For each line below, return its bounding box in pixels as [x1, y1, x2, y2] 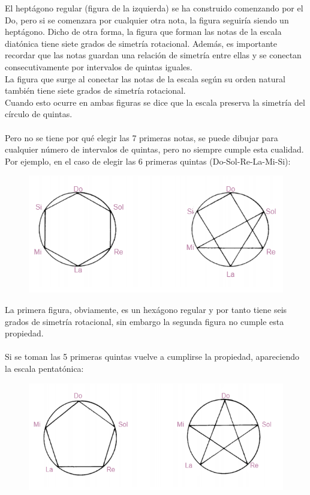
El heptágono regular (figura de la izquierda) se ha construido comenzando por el [5, 2, 303, 14]
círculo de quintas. [5, 108, 73, 120]
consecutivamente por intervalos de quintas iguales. [5, 60, 192, 73]
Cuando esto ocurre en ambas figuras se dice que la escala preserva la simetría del [5, 96, 305, 108]
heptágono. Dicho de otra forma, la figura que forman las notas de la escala [5, 25, 282, 38]
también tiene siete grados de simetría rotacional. [5, 84, 186, 97]
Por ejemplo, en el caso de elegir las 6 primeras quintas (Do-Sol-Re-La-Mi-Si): [5, 154, 291, 167]
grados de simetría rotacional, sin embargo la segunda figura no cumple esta [5, 315, 284, 327]
